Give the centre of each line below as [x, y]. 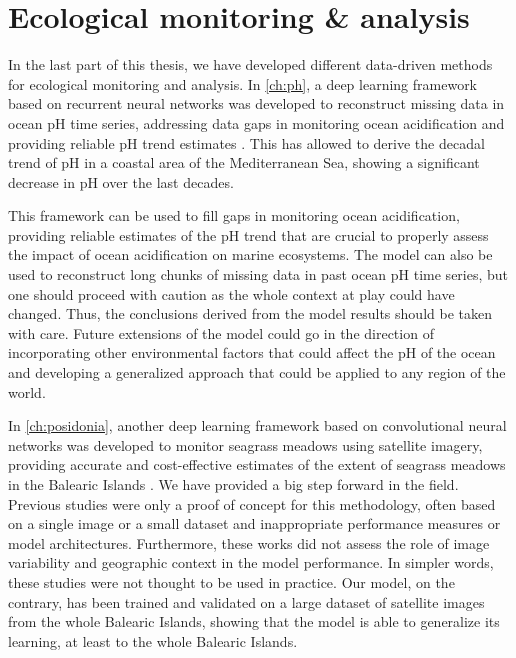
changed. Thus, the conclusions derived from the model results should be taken [250, 313]
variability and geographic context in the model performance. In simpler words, [251, 562]
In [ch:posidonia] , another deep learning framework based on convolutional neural [257, 425]
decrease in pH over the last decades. [121, 181]
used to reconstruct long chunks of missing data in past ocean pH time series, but [258, 274]
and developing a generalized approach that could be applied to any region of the [257, 372]
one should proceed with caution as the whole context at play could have [231, 293]
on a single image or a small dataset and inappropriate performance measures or [254, 523]
